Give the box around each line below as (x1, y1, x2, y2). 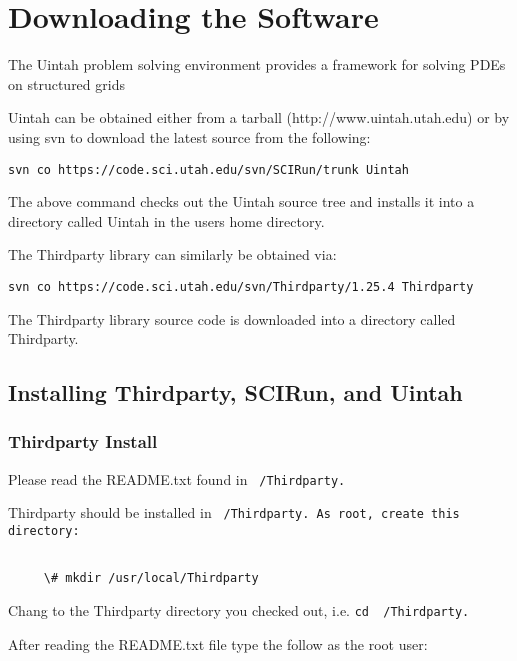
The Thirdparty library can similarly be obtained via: (8, 244, 337, 265)
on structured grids (8, 73, 125, 94)
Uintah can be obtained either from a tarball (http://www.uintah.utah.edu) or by (8, 107, 510, 128)
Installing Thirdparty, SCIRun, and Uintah (8, 377, 463, 408)
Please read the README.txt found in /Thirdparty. (8, 468, 346, 489)
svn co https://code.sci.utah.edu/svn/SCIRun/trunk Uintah (8, 162, 409, 177)
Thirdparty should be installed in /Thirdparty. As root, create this (8, 502, 460, 523)
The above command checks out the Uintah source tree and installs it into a (8, 191, 475, 212)
